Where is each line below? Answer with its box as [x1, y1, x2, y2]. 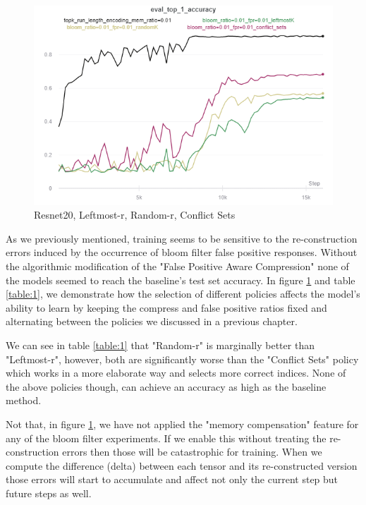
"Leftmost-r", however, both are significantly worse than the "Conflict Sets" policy [6, 351, 359, 366]
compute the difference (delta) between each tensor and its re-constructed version [6, 458, 358, 473]
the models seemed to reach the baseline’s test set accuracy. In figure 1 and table [6, 272, 355, 287]
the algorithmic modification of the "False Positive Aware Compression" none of [6, 259, 349, 274]
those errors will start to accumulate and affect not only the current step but [6, 472, 338, 487]
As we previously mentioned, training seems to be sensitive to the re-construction [6, 231, 358, 245]
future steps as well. [6, 485, 92, 500]
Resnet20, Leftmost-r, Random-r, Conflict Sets [34, 207, 236, 222]
